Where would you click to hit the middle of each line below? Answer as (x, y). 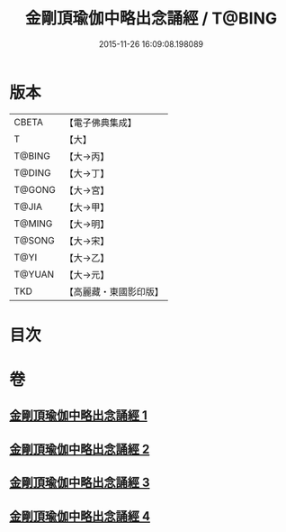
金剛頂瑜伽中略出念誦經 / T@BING (151, 18)
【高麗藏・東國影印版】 (114, 291)
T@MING (33, 224)
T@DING (32, 172)
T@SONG (35, 240)
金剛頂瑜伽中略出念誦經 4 (80, 516)
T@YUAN (34, 274)
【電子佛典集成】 (100, 123)
